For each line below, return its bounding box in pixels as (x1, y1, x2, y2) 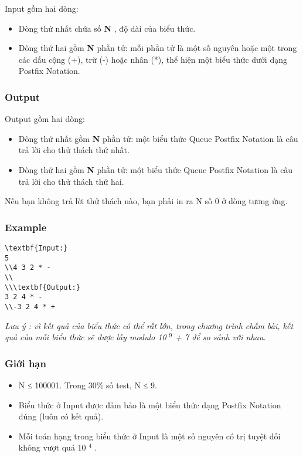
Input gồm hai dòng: (5, 2, 79, 14)
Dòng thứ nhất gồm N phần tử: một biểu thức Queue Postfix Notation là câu (18, 132, 298, 144)
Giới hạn (5, 356, 46, 370)
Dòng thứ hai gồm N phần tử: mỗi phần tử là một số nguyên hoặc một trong (18, 42, 297, 54)
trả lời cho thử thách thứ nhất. (18, 144, 130, 156)
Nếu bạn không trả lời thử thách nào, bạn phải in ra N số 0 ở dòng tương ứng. (5, 195, 288, 207)
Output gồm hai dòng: (5, 113, 85, 125)
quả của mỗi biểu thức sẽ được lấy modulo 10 (5, 331, 166, 343)
